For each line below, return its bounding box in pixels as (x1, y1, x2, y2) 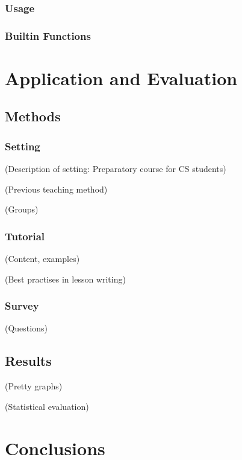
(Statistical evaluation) (5, 400, 89, 412)
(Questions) (5, 322, 48, 334)
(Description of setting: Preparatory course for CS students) (5, 162, 226, 175)
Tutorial (5, 228, 45, 243)
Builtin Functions (5, 28, 91, 43)
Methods (5, 107, 61, 126)
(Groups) (5, 203, 39, 216)
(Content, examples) (5, 252, 80, 265)
